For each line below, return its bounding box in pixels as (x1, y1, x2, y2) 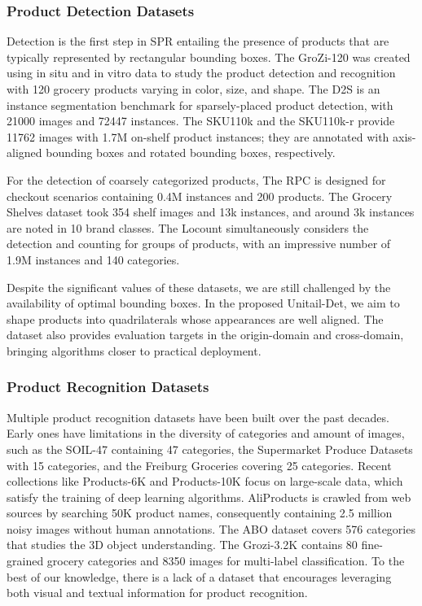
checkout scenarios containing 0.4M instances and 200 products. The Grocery (7, 187, 393, 204)
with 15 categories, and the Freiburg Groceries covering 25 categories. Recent (7, 456, 392, 473)
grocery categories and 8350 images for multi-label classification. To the (46, 552, 405, 569)
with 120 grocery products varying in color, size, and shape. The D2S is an (7, 81, 380, 97)
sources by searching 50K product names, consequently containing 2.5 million (7, 504, 393, 521)
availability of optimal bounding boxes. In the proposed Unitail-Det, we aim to (7, 294, 400, 312)
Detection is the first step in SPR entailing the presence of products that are (7, 33, 389, 50)
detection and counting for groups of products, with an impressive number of (7, 235, 391, 252)
